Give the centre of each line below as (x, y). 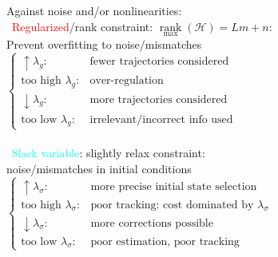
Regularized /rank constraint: (83, 26)
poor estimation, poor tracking (165, 241)
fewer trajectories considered (159, 61)
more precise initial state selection (174, 186)
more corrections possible (152, 223)
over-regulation (127, 80)
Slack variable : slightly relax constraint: (109, 153)
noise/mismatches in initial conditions (99, 168)
